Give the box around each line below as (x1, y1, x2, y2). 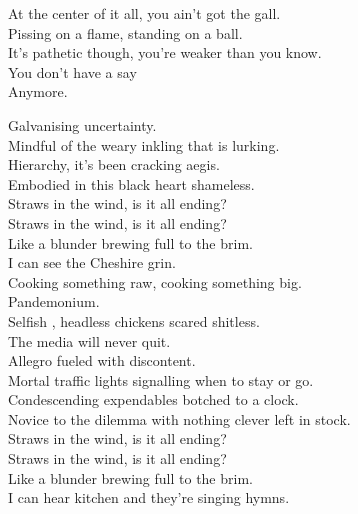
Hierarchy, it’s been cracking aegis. (8, 154, 220, 175)
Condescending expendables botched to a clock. (8, 389, 299, 410)
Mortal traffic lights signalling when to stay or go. (8, 369, 314, 390)
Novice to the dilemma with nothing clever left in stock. (8, 408, 351, 429)
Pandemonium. (8, 291, 100, 312)
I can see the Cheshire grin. (8, 252, 176, 273)
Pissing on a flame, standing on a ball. (8, 22, 243, 43)
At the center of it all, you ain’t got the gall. (8, 3, 281, 23)
